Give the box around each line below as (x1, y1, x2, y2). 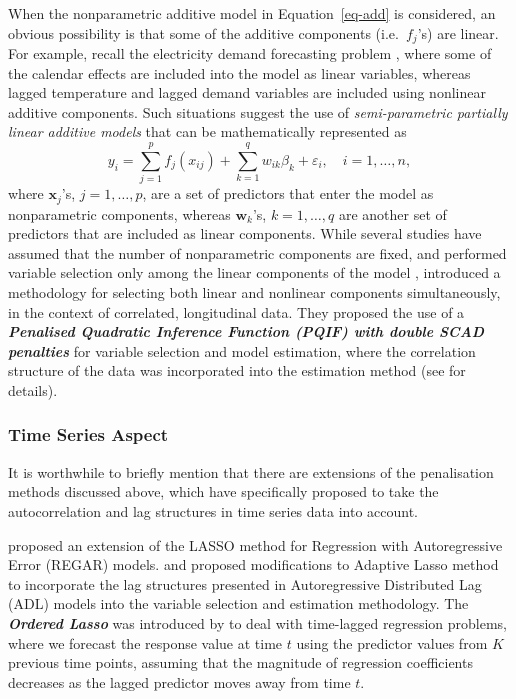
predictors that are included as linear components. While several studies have (8, 223, 482, 244)
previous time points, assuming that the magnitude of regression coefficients (8, 652, 473, 673)
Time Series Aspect (8, 422, 169, 447)
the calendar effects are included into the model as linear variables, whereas (8, 62, 471, 83)
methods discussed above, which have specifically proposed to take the (8, 481, 439, 502)
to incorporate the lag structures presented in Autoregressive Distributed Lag (8, 573, 482, 594)
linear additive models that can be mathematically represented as (8, 121, 407, 142)
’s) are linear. (417, 22, 499, 43)
